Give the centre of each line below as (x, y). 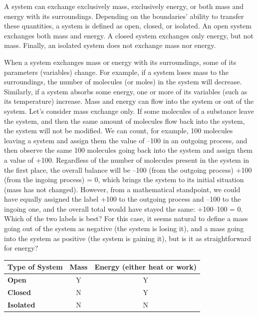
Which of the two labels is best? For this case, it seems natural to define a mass (126, 218)
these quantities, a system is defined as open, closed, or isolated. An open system (128, 26)
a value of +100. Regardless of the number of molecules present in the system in (127, 159)
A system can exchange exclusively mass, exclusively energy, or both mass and (124, 6)
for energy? (21, 248)
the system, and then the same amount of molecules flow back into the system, (125, 121)
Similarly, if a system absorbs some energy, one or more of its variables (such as (126, 91)
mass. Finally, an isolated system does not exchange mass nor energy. (110, 45)
